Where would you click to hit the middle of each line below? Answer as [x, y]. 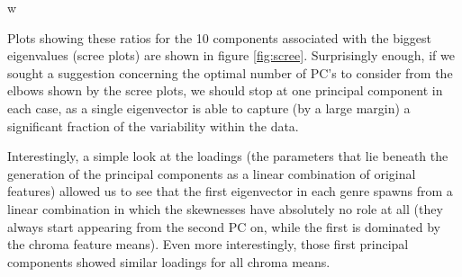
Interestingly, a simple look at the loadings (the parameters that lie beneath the [228, 156]
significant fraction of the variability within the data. [153, 125]
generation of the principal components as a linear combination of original [212, 173]
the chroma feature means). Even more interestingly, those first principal [208, 244]
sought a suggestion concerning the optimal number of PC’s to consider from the [230, 72]
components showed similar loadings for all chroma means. [169, 261]
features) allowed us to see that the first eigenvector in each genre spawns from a [230, 191]
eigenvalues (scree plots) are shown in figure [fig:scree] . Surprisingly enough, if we [231, 55]
